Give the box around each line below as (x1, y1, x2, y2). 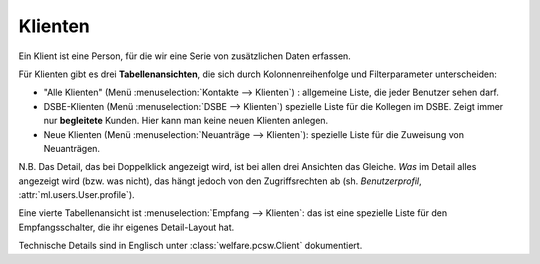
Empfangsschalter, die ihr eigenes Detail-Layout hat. (18, 221, 235, 233)
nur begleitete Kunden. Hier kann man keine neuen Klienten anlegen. (43, 115, 329, 127)
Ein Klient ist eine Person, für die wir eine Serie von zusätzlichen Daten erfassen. (18, 50, 352, 62)
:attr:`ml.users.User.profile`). (18, 189, 135, 201)
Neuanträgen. (43, 142, 100, 154)
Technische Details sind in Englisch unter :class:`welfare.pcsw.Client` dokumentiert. (18, 240, 363, 252)
